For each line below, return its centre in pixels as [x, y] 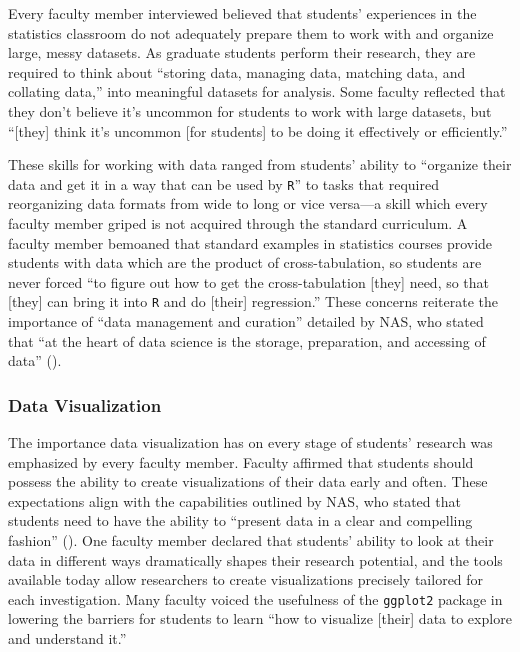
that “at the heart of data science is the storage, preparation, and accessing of [247, 340]
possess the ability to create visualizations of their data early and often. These [248, 481]
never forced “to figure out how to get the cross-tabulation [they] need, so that [249, 281]
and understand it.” [67, 638]
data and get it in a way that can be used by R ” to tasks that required [223, 183]
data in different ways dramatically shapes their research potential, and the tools [255, 559]
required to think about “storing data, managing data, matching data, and [237, 71]
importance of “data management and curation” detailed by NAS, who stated [246, 321]
